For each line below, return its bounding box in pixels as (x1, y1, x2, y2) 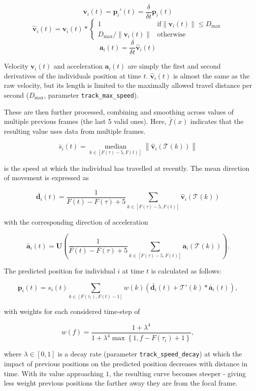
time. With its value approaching (4, 368, 103, 378)
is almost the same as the (173, 70, 250, 80)
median (104, 143, 127, 151)
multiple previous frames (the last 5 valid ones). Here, (4, 116, 166, 126)
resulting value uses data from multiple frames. (4, 125, 146, 136)
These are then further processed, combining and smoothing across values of (4, 106, 234, 117)
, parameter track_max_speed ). (44, 89, 139, 100)
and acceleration (53, 61, 103, 71)
